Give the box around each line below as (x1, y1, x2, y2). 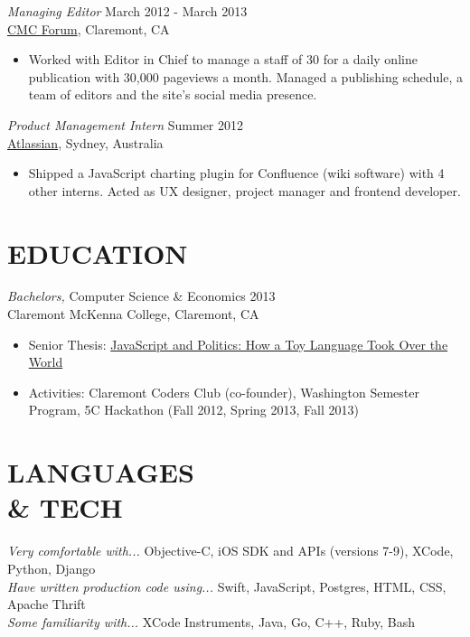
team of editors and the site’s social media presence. (28, 85, 317, 104)
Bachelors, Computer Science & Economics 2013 (7, 286, 276, 305)
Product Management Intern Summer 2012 (7, 115, 243, 134)
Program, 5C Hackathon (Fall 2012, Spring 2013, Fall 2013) (28, 400, 359, 419)
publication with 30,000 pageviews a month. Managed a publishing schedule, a (28, 67, 463, 86)
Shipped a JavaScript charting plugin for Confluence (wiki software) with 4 (28, 164, 445, 183)
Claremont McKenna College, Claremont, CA (7, 304, 259, 323)
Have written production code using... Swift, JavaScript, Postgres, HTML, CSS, (7, 576, 446, 595)
